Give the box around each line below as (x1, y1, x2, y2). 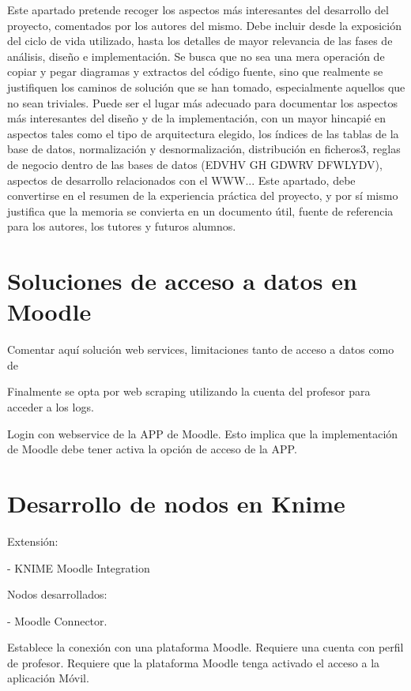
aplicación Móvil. (7, 670, 89, 686)
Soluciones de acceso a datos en (7, 265, 357, 297)
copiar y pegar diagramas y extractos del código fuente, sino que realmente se (7, 63, 383, 80)
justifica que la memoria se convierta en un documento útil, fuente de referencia (7, 202, 394, 219)
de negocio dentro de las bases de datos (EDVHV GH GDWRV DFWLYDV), (7, 156, 383, 172)
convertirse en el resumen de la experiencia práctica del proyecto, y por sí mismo (7, 187, 398, 204)
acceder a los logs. (7, 399, 94, 415)
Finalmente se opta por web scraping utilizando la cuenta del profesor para (7, 383, 371, 400)
